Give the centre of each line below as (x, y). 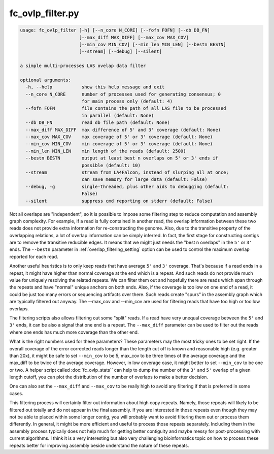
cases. (16, 393)
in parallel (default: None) (118, 115)
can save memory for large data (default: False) (144, 180)
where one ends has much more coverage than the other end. (74, 332)
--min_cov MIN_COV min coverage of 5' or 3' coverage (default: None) (119, 144)
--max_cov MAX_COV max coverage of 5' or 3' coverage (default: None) (119, 137)
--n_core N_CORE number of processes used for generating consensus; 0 (123, 94)
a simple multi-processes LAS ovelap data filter (83, 66)
